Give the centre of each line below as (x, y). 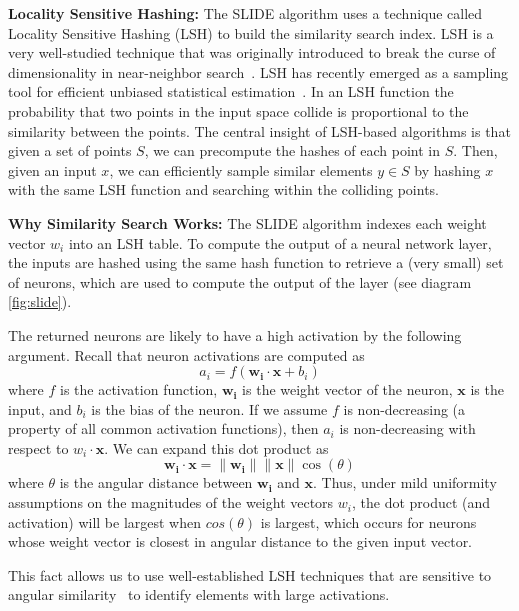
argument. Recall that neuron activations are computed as (186, 354)
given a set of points (70, 150)
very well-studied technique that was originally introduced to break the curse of (252, 52)
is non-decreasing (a (404, 408)
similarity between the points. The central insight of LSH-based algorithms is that (259, 130)
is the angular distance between (156, 482)
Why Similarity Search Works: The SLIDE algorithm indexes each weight (247, 222)
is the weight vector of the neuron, (347, 389)
